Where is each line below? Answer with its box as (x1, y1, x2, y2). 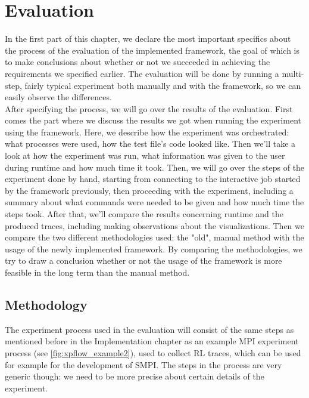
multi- (282, 67, 304, 79)
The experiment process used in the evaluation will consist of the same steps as (5, 323, 294, 335)
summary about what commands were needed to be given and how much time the (5, 196, 304, 208)
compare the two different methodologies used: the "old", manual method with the (5, 231, 304, 243)
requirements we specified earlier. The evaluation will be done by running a (5, 67, 279, 79)
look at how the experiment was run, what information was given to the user (5, 149, 285, 162)
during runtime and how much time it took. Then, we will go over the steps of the (5, 161, 305, 173)
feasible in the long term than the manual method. (5, 266, 190, 278)
